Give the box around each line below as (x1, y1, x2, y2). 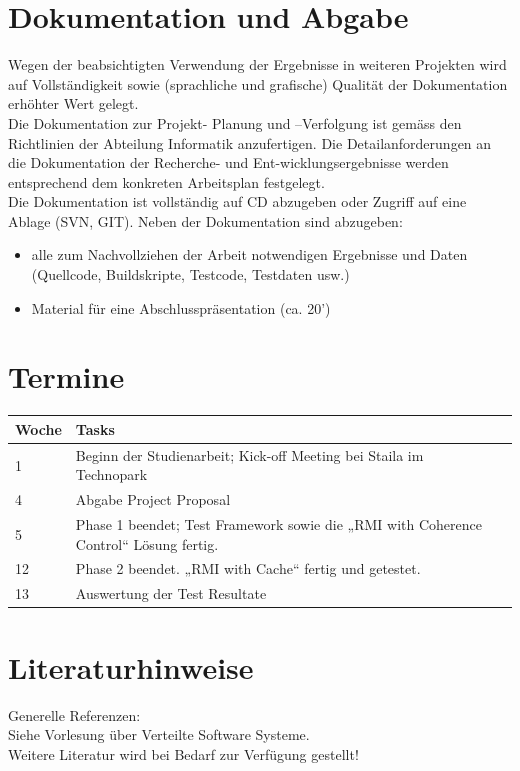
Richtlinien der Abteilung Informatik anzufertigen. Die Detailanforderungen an (8, 132, 492, 153)
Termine (8, 356, 125, 397)
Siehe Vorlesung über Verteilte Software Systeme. (8, 724, 310, 745)
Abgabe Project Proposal (75, 489, 231, 510)
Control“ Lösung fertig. (75, 533, 219, 554)
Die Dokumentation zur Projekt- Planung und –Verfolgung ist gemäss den (8, 112, 462, 133)
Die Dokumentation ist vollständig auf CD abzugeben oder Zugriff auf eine (8, 191, 467, 212)
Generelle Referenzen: (8, 704, 141, 725)
